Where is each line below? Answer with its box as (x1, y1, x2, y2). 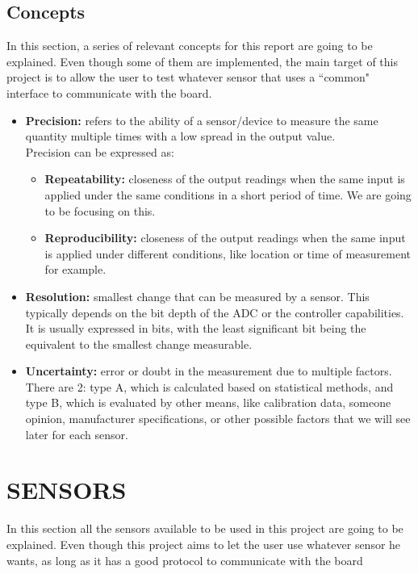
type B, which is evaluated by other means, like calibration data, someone (25, 394, 391, 411)
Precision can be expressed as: (25, 143, 174, 160)
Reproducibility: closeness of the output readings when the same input (44, 229, 406, 246)
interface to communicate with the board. (6, 84, 212, 101)
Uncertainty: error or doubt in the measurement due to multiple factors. (25, 362, 392, 379)
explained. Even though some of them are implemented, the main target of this (6, 52, 398, 69)
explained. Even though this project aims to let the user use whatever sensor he (6, 535, 401, 552)
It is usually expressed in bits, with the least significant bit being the (25, 320, 366, 337)
